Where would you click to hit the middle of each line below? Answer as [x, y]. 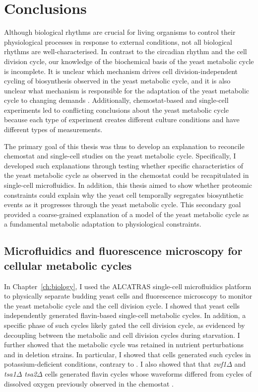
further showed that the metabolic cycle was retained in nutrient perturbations [124, 345]
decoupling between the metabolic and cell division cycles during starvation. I [122, 335]
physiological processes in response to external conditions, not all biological [118, 41]
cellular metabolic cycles [68, 265]
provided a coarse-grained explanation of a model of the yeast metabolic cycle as [127, 214]
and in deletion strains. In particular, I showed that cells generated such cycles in [128, 354]
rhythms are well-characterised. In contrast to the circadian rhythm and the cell [126, 51]
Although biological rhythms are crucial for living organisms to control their [120, 32]
